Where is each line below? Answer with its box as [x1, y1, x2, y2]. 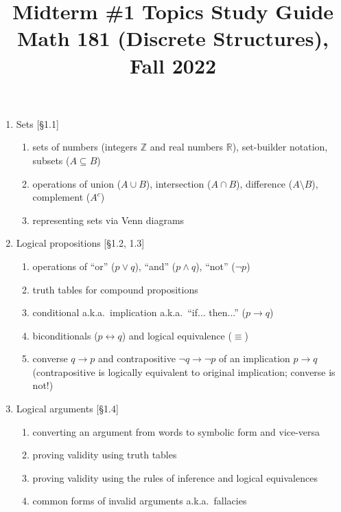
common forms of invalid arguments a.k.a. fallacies [32, 493, 247, 508]
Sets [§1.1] [16, 116, 59, 131]
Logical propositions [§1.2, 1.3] [16, 236, 145, 250]
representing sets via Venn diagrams [32, 212, 185, 227]
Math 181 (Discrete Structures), [16, 24, 329, 52]
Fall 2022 [129, 51, 217, 79]
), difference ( [236, 176, 293, 190]
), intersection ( [145, 176, 211, 190]
